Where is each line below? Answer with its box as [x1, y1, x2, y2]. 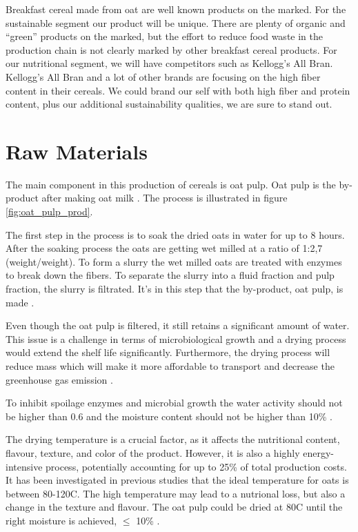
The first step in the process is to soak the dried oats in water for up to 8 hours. [6, 227, 345, 242]
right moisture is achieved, [6, 513, 117, 527]
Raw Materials [6, 137, 148, 165]
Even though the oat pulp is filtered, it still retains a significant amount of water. [6, 318, 350, 333]
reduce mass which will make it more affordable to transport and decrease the [6, 359, 335, 373]
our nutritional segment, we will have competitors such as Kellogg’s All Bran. [6, 56, 333, 70]
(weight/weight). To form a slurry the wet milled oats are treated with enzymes [6, 254, 342, 268]
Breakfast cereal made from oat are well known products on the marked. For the [6, 2, 346, 16]
